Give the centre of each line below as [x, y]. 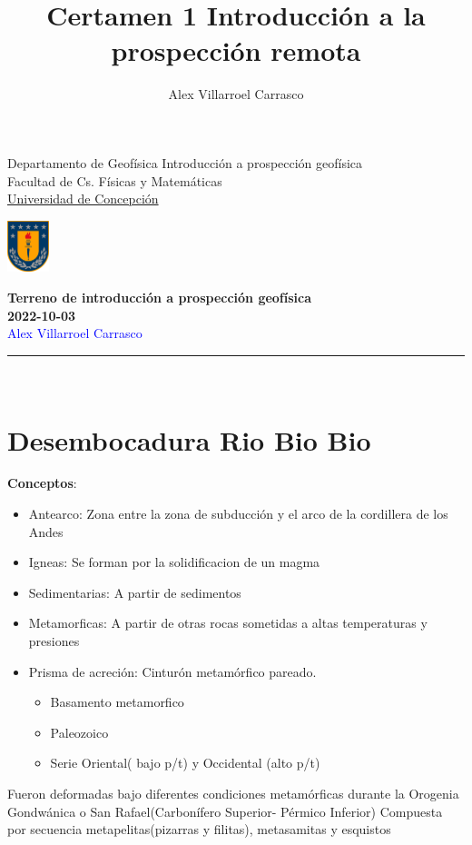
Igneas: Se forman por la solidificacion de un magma [174, 562]
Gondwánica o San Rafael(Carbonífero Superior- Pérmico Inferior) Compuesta [225, 811]
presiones [54, 641]
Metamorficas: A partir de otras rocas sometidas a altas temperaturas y [228, 623]
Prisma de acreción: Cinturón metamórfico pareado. [172, 671]
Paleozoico [79, 732]
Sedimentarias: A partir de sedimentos [135, 592]
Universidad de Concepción [83, 199]
